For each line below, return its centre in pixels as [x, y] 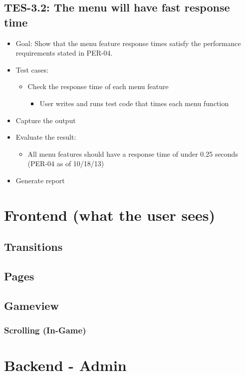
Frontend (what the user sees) [110, 215]
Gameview [31, 305]
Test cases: [32, 69]
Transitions [33, 247]
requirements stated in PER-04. [64, 53]
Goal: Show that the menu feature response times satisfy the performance [128, 43]
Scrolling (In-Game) [45, 330]
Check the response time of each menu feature [98, 86]
